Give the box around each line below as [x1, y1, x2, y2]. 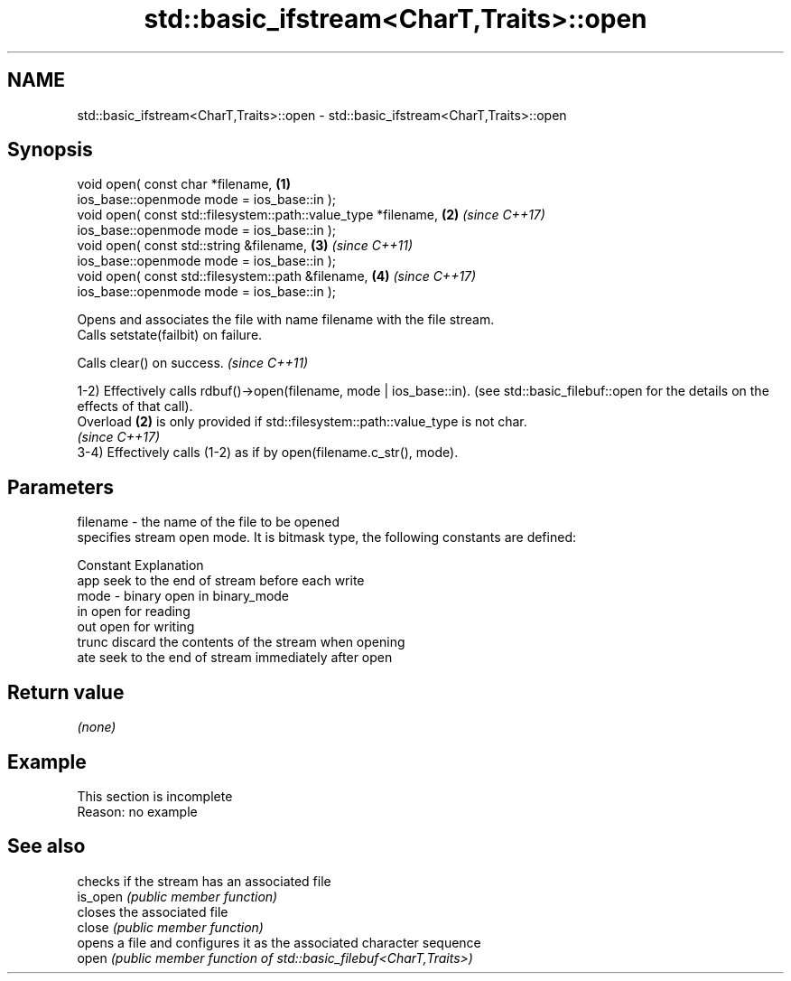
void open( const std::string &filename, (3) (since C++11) [77, 238, 413, 254]
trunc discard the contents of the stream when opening [77, 634, 405, 650]
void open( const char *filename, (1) [77, 176, 291, 192]
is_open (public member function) [77, 888, 278, 904]
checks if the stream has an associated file [77, 873, 331, 889]
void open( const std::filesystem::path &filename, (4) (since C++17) [77, 268, 477, 285]
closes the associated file [77, 903, 228, 920]
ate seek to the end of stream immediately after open [77, 649, 393, 666]
